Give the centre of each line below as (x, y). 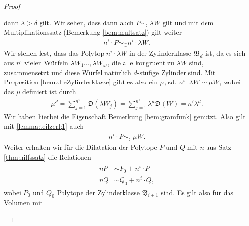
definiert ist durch (49, 91)
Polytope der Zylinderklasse (98, 192)
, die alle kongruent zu (141, 62)
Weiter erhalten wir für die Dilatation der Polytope (81, 147)
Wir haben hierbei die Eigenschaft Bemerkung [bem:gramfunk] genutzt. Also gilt (125, 116)
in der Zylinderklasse (161, 53)
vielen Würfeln (46, 62)
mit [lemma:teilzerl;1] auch (44, 126)
